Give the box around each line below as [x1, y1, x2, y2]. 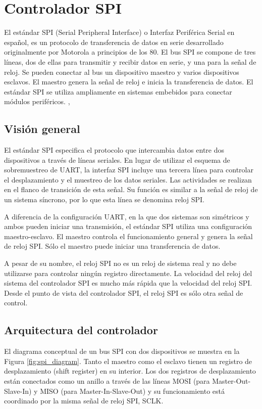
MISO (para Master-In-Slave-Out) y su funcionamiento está [40, 385, 225, 396]
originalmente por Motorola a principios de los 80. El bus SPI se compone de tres [4, 47, 256, 57]
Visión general [4, 121, 80, 137]
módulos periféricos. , [4, 96, 70, 107]
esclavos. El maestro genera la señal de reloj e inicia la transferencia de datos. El [4, 76, 253, 87]
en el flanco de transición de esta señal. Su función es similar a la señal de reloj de [4, 184, 258, 195]
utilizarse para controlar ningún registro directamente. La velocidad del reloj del [4, 267, 252, 278]
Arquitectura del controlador [4, 322, 158, 338]
